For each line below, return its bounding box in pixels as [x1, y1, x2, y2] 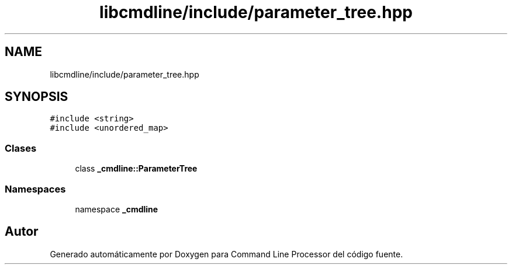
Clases [5, 142, 37, 154]
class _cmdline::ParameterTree [75, 163, 198, 174]
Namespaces [5, 183, 66, 195]
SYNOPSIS [5, 89, 68, 104]
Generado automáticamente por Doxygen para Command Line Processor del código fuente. [50, 249, 403, 259]
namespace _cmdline [75, 204, 158, 214]
